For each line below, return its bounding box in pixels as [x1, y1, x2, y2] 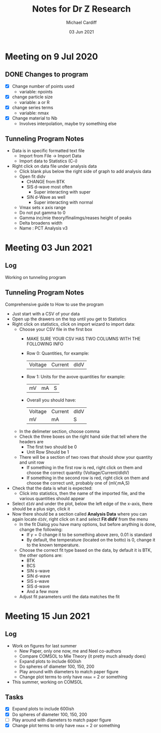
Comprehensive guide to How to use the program [5, 301, 104, 307]
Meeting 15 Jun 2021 [5, 611, 90, 622]
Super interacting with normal [33, 199, 93, 205]
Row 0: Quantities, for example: [26, 350, 90, 356]
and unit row [19, 459, 45, 465]
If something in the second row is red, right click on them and [26, 475, 149, 481]
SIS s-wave [26, 578, 49, 584]
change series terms [12, 105, 53, 110]
